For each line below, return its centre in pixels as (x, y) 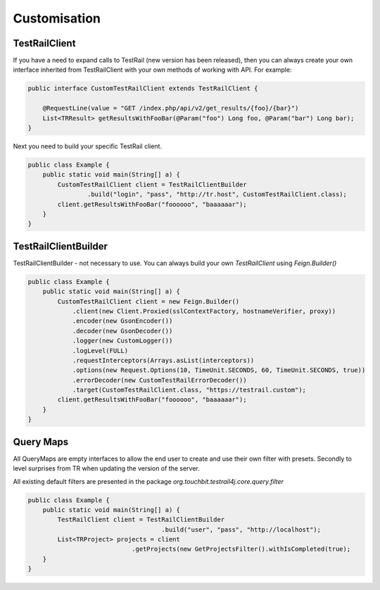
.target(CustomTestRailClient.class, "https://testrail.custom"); (189, 390)
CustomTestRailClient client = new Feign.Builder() (148, 301)
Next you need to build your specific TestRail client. (87, 146)
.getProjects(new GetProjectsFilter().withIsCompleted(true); (241, 549)
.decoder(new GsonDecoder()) (122, 331)
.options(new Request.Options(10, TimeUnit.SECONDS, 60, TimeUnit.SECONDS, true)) (219, 370)
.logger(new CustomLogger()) (122, 341)
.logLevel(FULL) (100, 351)
